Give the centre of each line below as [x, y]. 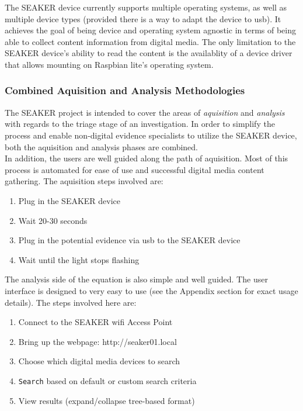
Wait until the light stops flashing [79, 259]
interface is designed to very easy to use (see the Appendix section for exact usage [151, 290]
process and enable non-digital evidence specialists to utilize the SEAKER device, [151, 135]
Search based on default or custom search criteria [107, 380]
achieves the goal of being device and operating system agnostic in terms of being [150, 30]
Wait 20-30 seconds [53, 220]
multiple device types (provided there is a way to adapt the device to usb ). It [143, 18]
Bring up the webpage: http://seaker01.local [97, 341]
